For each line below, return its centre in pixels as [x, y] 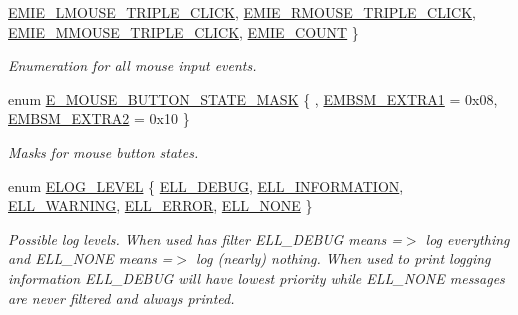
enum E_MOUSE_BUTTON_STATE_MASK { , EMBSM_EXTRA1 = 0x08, [253, 98]
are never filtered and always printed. [121, 297]
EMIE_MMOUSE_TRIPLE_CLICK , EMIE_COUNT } [183, 31]
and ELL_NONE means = [90, 258]
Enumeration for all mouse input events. [132, 65]
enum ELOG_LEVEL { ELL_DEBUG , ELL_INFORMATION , [206, 185]
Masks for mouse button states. [103, 151]
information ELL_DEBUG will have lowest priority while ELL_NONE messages [256, 277]
